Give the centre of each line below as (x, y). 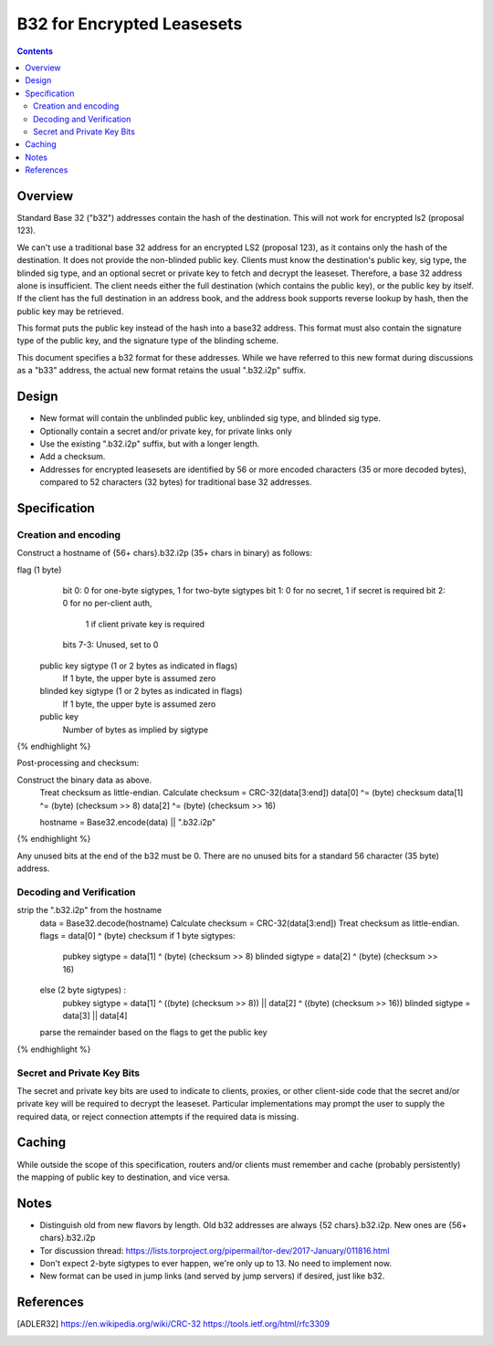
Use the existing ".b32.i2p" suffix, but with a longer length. (150, 444)
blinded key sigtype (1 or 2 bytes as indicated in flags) (141, 691)
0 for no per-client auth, (107, 604)
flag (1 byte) (39, 570)
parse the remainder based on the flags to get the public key (154, 1033)
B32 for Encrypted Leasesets (130, 24)
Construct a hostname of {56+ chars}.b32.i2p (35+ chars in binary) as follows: (164, 553)
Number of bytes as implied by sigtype (136, 730)
